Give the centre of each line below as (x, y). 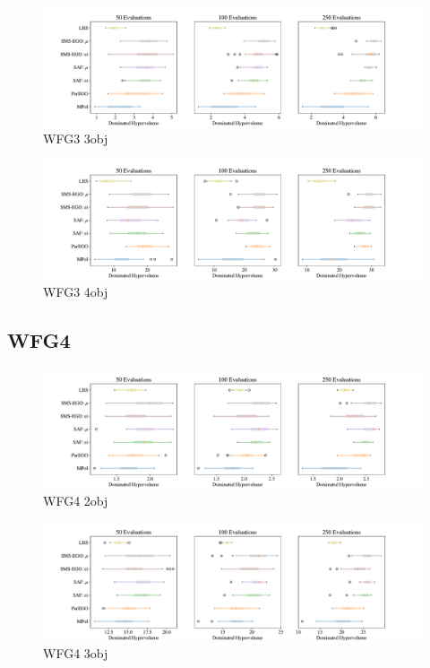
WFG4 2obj (76, 500)
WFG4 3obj (76, 653)
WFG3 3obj (76, 139)
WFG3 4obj (76, 291)
